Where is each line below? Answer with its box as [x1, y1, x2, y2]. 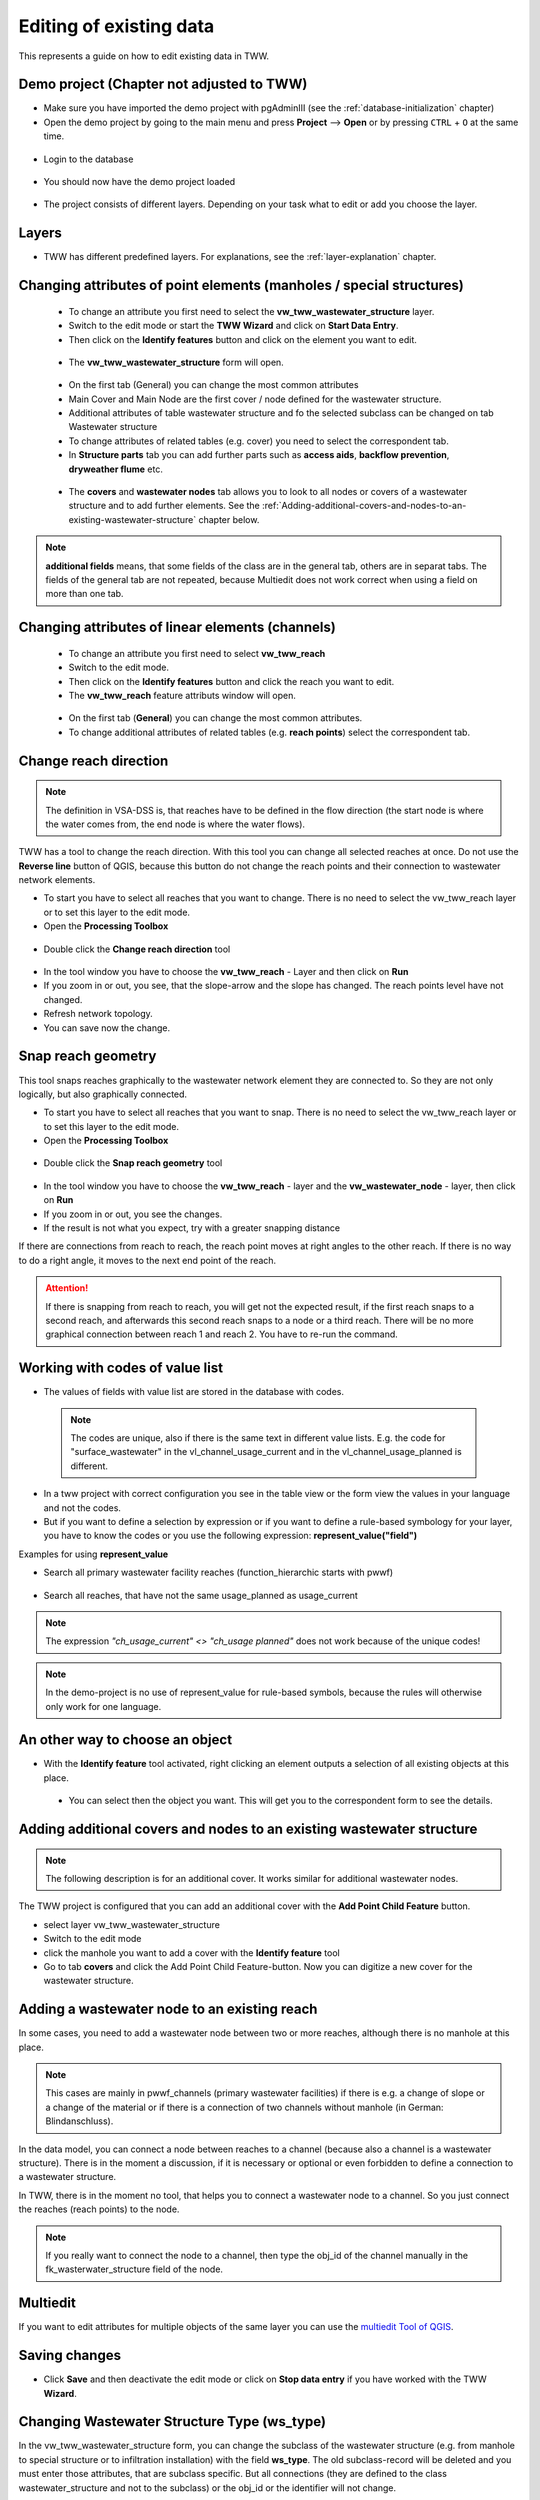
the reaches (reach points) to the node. [18, 2203, 180, 2215]
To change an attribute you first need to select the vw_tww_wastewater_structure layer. [68, 305, 435, 317]
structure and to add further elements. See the [68, 500, 260, 512]
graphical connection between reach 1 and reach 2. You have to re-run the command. [45, 1328, 399, 1340]
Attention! [45, 1282, 89, 1294]
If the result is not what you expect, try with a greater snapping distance [43, 1222, 340, 1234]
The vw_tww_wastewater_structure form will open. [68, 356, 284, 368]
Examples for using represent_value [18, 1548, 169, 1560]
